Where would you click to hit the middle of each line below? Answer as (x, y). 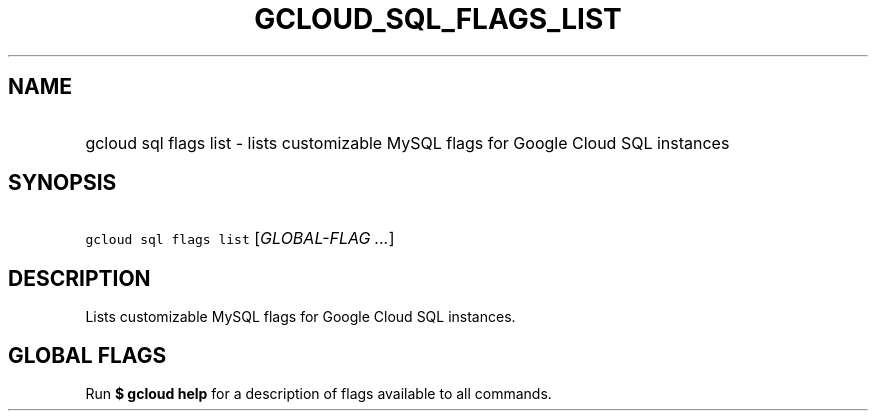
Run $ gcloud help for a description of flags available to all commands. (318, 394)
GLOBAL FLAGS (87, 355)
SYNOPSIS (62, 183)
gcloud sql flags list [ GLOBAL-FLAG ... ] (240, 238)
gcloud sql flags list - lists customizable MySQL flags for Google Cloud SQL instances (407, 142)
